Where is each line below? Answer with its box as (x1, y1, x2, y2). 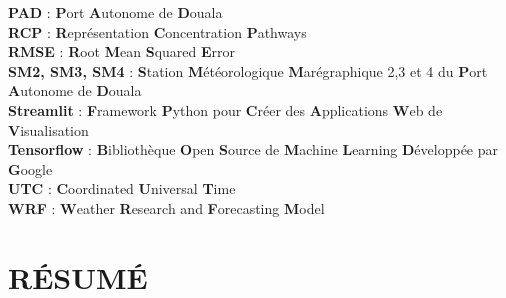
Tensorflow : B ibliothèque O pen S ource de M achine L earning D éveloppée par (8, 139, 498, 160)
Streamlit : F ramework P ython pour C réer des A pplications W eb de (8, 99, 443, 120)
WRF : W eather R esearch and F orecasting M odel (8, 197, 325, 218)
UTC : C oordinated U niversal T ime (8, 178, 236, 199)
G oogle (8, 158, 53, 179)
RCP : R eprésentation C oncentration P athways (8, 21, 307, 42)
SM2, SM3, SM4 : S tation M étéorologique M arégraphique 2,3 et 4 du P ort (8, 60, 488, 81)
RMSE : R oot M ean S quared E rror (8, 41, 236, 62)
